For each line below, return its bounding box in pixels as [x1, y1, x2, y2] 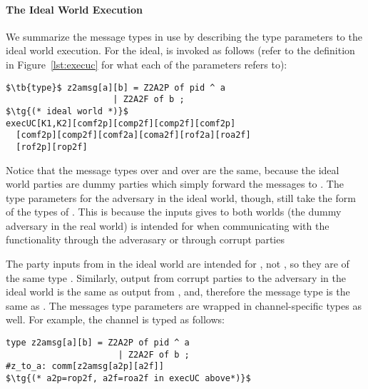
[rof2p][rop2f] [16, 141, 88, 152]
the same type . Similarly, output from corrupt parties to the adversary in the [6, 270, 346, 285]
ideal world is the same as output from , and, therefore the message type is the [6, 284, 350, 299]
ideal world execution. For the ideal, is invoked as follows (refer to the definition [6, 43, 355, 58]
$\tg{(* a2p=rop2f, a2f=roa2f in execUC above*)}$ [6, 373, 251, 384]
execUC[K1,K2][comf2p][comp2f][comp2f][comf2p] [6, 118, 236, 128]
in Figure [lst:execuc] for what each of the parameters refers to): [6, 56, 287, 71]
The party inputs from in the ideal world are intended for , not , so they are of [6, 256, 349, 271]
